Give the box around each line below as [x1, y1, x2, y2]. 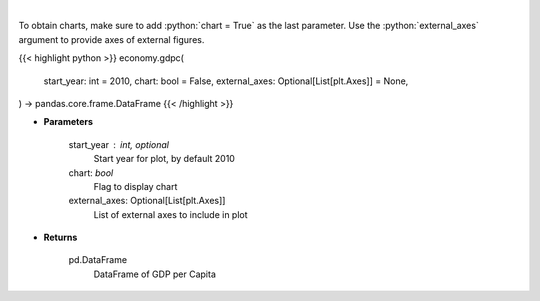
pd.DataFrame [68, 254, 128, 266]
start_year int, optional [68, 138, 170, 150]
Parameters [43, 116, 94, 128]
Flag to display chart [93, 180, 178, 192]
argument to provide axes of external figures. [18, 33, 205, 45]
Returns [43, 231, 78, 244]
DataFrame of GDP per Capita [93, 268, 217, 280]
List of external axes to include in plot [93, 208, 249, 220]
